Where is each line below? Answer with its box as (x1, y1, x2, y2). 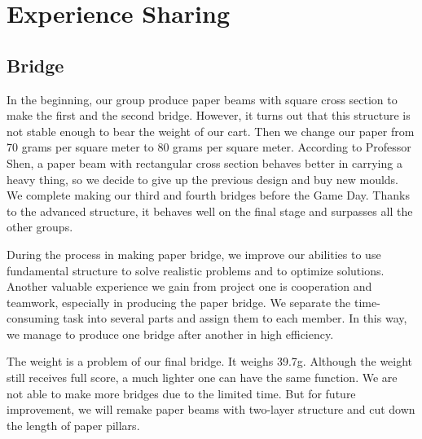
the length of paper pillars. (7, 416, 140, 433)
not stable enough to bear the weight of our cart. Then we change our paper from (7, 122, 415, 139)
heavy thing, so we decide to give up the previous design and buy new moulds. (7, 170, 399, 187)
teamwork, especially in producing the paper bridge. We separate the (7, 293, 351, 310)
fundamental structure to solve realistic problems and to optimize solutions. (7, 261, 385, 279)
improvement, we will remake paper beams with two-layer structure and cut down (7, 401, 415, 418)
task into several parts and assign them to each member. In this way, (63, 309, 407, 327)
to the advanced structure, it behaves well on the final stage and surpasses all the (7, 202, 413, 219)
